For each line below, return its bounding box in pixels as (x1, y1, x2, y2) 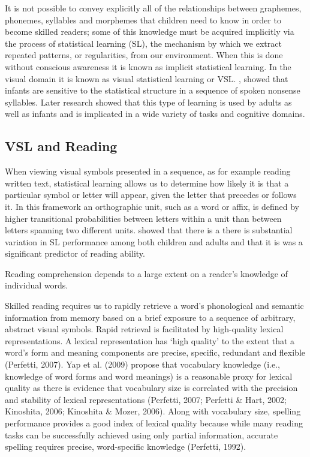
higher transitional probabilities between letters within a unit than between (5, 212, 282, 224)
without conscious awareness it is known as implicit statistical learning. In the (5, 60, 291, 73)
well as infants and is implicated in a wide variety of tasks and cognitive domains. (5, 107, 305, 120)
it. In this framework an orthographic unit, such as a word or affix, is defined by (5, 200, 299, 212)
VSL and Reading (5, 137, 118, 155)
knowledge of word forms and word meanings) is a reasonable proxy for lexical (5, 369, 293, 382)
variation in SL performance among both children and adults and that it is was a (5, 235, 303, 248)
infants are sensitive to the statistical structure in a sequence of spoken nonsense (5, 84, 300, 97)
